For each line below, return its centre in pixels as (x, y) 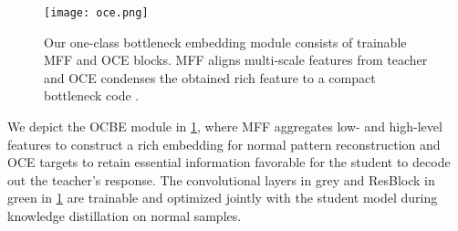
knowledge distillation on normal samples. (125, 215)
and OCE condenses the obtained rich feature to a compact (210, 77)
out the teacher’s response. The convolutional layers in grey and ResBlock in (221, 179)
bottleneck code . (92, 95)
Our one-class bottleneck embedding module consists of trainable (225, 42)
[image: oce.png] (96, 13)
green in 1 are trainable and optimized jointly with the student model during (223, 198)
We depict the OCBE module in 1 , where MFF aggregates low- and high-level (225, 126)
